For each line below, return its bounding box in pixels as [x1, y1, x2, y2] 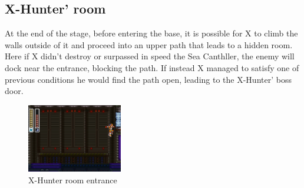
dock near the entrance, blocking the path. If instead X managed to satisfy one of [5, 61, 299, 73]
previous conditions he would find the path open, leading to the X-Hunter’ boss [5, 73, 292, 85]
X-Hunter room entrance [28, 173, 117, 186]
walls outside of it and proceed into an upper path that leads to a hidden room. [5, 38, 293, 51]
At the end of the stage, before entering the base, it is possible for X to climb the [5, 27, 298, 39]
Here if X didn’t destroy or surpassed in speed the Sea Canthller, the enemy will [5, 50, 295, 62]
